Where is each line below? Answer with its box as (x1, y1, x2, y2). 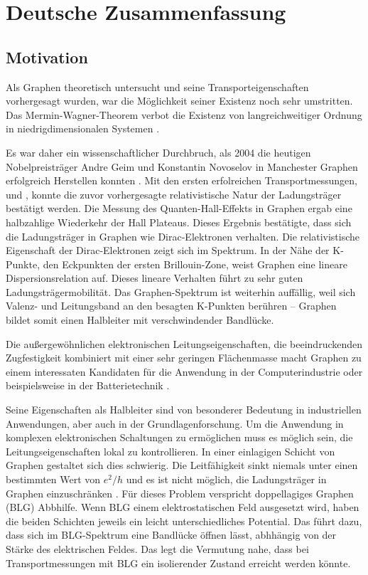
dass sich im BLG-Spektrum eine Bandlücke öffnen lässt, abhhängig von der (6, 527, 337, 542)
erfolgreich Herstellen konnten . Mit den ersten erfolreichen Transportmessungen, (6, 173, 357, 188)
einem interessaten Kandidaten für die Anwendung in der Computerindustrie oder (6, 364, 363, 379)
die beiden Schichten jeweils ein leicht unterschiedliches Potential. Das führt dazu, (6, 513, 362, 528)
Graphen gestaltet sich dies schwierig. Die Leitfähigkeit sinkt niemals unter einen (6, 458, 358, 473)
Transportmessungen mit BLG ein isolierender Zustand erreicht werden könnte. (6, 555, 351, 570)
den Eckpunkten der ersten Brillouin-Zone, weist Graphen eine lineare (43, 256, 347, 271)
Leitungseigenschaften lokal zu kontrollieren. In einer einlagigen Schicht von (6, 443, 335, 458)
